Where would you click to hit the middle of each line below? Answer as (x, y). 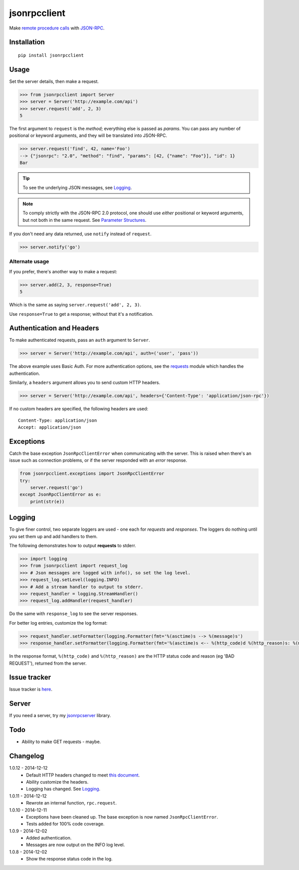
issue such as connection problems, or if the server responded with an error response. (98, 460)
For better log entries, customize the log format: (58, 623)
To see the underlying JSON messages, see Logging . (77, 187)
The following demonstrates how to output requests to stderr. (73, 546)
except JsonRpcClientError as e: (61, 494)
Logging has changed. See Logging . (63, 789)
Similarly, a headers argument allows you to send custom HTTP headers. (85, 383)
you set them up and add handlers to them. (54, 536)
